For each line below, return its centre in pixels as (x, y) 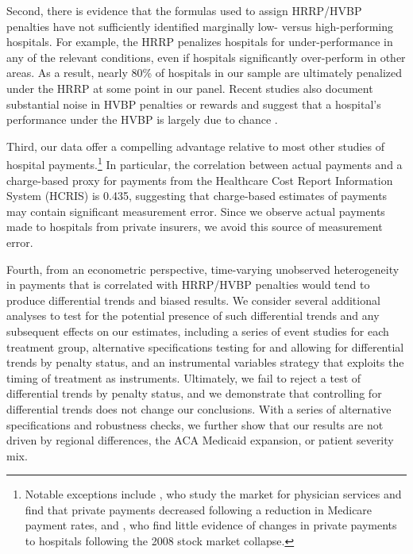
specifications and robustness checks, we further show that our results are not (195, 424)
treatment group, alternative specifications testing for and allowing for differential (205, 346)
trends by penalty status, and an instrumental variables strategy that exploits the (205, 362)
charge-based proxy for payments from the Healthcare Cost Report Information (200, 180)
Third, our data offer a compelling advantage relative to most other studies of (196, 146)
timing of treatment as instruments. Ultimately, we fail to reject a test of (184, 377)
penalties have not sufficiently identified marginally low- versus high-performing (200, 26)
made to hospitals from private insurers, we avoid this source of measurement (195, 227)
